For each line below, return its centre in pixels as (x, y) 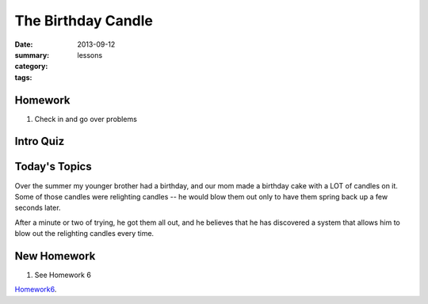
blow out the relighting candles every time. (84, 234)
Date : (24, 44)
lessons (90, 55)
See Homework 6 (63, 275)
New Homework (55, 256)
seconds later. (38, 208)
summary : (32, 55)
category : (31, 66)
